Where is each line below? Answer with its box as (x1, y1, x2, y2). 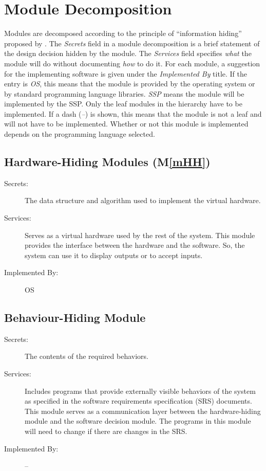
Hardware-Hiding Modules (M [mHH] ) (4, 154, 211, 170)
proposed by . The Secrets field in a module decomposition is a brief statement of (4, 38, 260, 48)
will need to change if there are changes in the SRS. (25, 425, 187, 436)
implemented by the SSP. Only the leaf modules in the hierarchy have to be (4, 98, 242, 109)
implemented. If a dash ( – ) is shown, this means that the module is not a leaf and (4, 108, 262, 119)
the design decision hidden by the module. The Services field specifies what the (4, 48, 252, 59)
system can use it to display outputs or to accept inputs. (25, 249, 203, 260)
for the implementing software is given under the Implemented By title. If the (4, 68, 247, 79)
